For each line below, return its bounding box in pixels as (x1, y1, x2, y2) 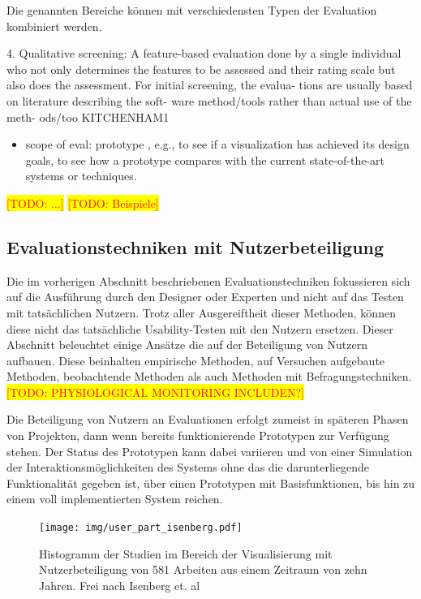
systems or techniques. (25, 167, 137, 184)
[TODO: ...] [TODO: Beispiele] (6, 194, 159, 211)
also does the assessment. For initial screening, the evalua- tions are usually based (6, 76, 413, 93)
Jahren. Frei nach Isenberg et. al (39, 576, 200, 593)
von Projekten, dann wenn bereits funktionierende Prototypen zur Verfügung (6, 427, 389, 444)
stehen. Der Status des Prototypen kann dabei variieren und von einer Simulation (6, 442, 413, 459)
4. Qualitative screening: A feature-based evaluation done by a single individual (6, 45, 402, 62)
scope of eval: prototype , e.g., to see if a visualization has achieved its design (25, 136, 410, 153)
